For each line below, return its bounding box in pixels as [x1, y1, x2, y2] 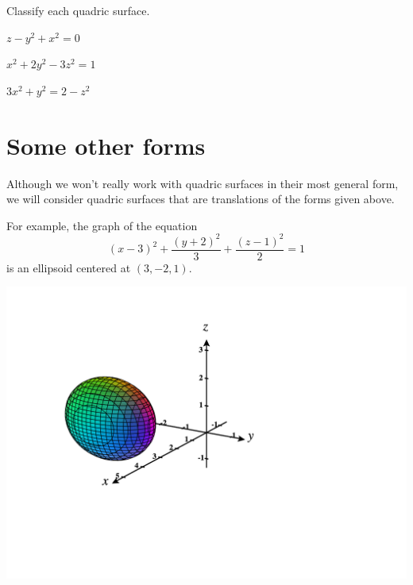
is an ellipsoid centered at [6, 259, 131, 275]
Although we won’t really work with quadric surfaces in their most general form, [6, 175, 399, 191]
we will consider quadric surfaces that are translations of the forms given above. [6, 191, 395, 207]
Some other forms [6, 129, 206, 161]
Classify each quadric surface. [6, 2, 150, 18]
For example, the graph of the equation [6, 217, 198, 233]
